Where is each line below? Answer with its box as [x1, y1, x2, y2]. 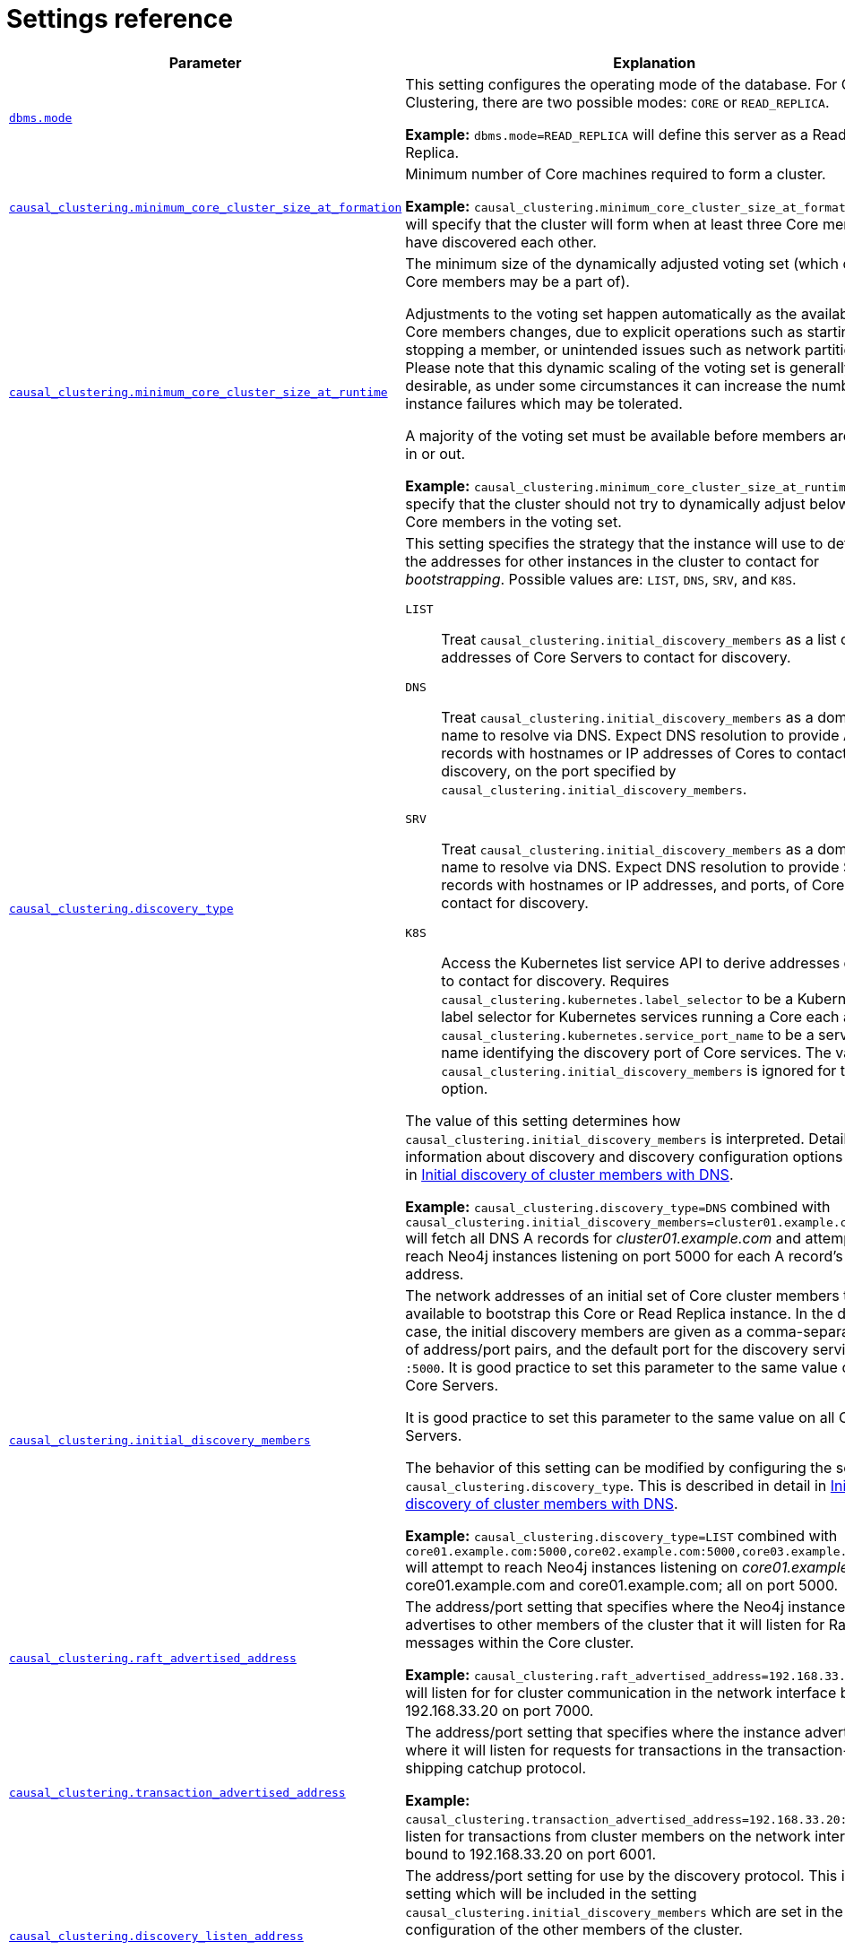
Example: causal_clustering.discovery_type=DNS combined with [405, 1197, 831, 1216]
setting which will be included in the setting [405, 1884, 697, 1902]
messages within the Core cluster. [405, 1633, 634, 1651]
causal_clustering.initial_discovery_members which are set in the [405, 1902, 843, 1920]
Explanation [613, 53, 696, 72]
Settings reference [6, 4, 233, 34]
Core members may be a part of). [405, 272, 630, 290]
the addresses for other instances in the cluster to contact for [405, 551, 820, 570]
